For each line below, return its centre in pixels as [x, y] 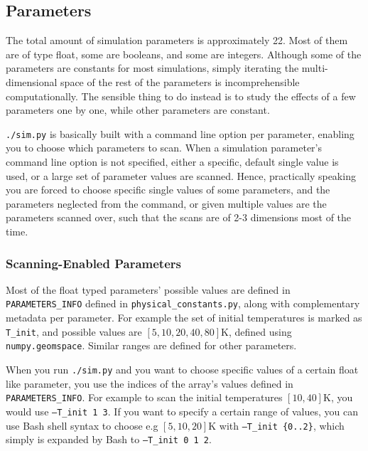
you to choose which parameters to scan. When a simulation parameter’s [164, 148]
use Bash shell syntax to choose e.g [82, 425]
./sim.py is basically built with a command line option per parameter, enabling [180, 133]
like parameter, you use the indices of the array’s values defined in [150, 383]
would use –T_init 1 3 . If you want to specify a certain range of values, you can [182, 411]
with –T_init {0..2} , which [282, 425]
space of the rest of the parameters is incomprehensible [180, 81]
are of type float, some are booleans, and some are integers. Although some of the [184, 54]
